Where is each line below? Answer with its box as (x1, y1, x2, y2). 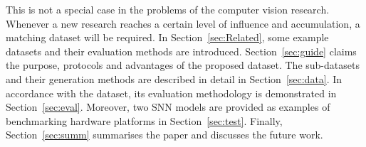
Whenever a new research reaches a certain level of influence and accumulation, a (6, 16, 360, 31)
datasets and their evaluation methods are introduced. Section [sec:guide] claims (6, 43, 357, 58)
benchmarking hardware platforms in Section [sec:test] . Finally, (6, 113, 283, 128)
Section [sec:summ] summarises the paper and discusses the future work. (6, 127, 323, 142)
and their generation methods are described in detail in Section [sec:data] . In (6, 71, 343, 86)
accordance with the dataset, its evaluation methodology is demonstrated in (6, 85, 337, 100)
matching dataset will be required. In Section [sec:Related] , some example (6, 30, 329, 45)
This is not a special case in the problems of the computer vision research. (6, 2, 330, 16)
